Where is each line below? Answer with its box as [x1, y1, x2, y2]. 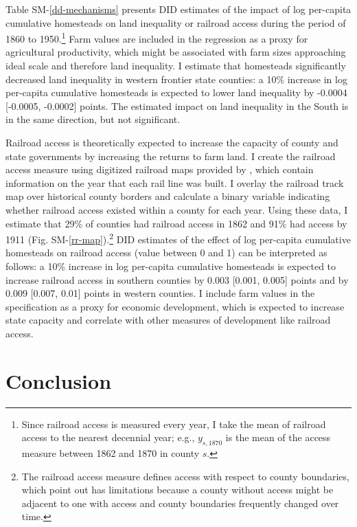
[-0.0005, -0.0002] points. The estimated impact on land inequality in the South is [5, 98, 349, 113]
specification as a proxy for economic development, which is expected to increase [5, 299, 345, 313]
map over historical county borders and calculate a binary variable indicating [5, 189, 330, 203]
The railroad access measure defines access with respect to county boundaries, [21, 469, 349, 483]
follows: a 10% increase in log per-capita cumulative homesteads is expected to [5, 259, 336, 273]
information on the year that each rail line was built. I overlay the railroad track [5, 175, 344, 190]
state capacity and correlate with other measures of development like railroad [5, 313, 331, 327]
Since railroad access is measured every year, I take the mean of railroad [21, 416, 326, 431]
